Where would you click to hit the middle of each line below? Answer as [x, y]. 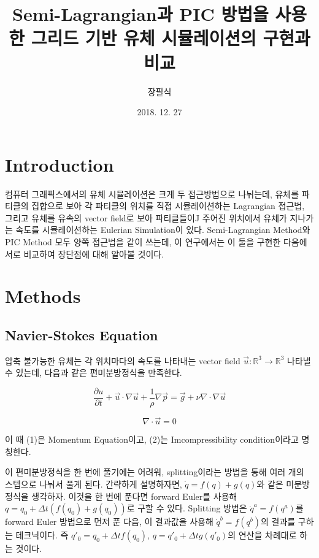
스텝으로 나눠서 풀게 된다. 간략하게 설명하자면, [94, 484]
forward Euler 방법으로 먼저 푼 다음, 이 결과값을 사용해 [109, 522]
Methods [43, 296]
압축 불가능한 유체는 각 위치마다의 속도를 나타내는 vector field [123, 360]
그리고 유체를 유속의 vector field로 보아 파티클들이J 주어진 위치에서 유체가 [146, 217]
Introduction [60, 164]
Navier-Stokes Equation [82, 334]
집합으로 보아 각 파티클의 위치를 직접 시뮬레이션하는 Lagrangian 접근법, [168, 206]
